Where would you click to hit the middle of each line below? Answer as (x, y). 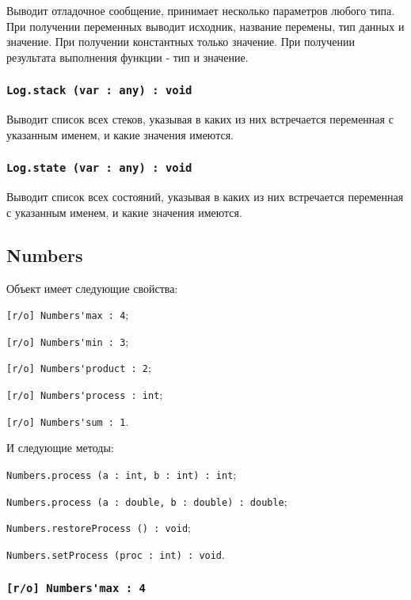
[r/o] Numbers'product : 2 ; (79, 368)
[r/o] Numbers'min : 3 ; (68, 341)
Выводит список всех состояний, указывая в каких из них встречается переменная (205, 197)
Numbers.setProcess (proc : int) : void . (116, 554)
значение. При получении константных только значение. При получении (181, 42)
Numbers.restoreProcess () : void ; (99, 528)
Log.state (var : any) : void (99, 168)
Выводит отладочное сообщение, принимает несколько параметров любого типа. (201, 10)
